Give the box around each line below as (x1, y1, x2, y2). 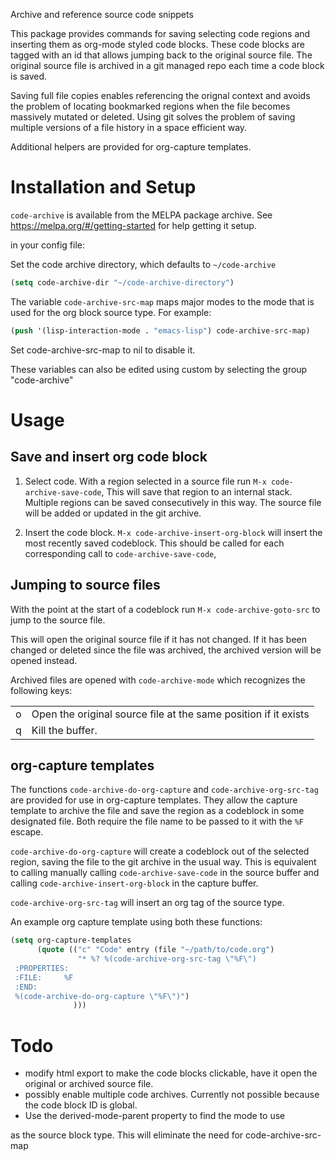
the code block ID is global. (24, 1099, 138, 1111)
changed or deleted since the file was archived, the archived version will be (10, 644, 322, 656)
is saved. (10, 70, 48, 82)
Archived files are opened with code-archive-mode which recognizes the (10, 674, 306, 686)
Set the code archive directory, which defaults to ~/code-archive (10, 258, 277, 270)
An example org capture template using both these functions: (10, 916, 263, 928)
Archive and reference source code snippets (10, 9, 194, 20)
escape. (10, 826, 44, 838)
